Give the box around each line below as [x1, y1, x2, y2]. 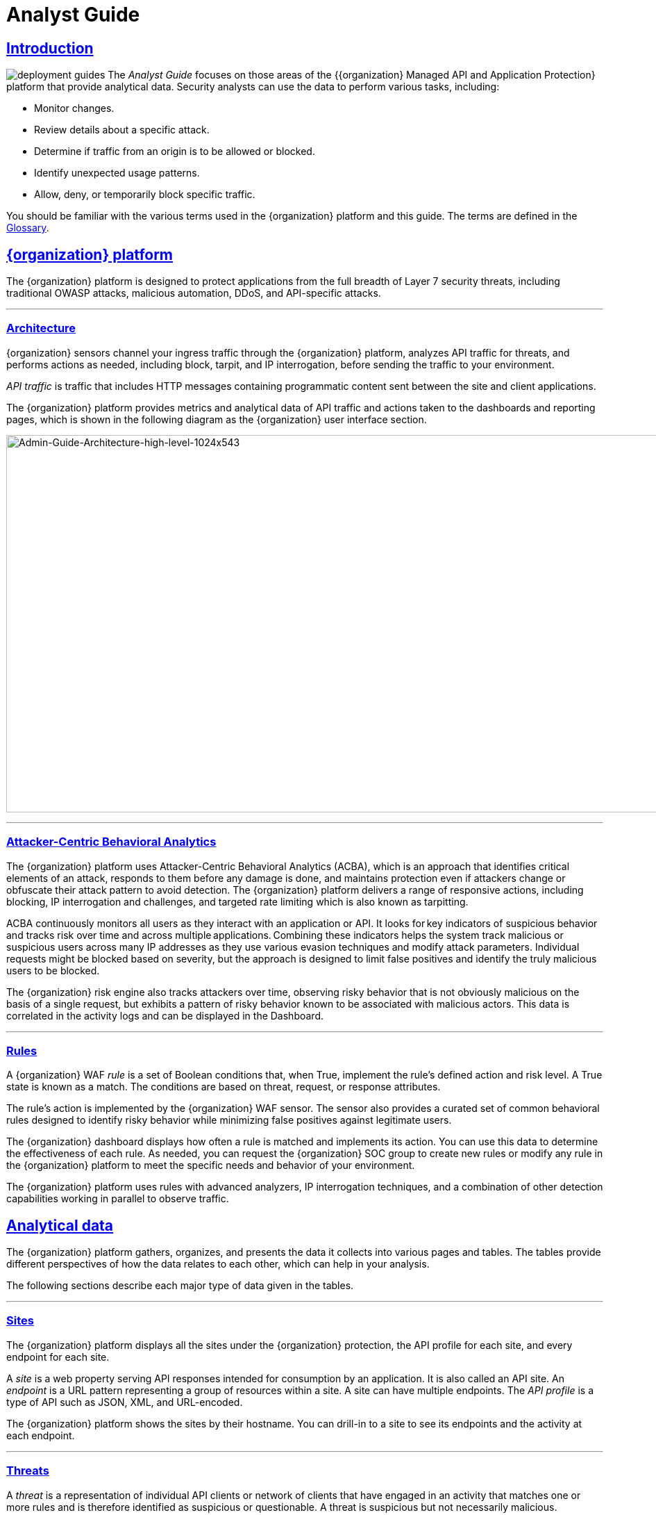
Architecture [6, 321, 76, 336]
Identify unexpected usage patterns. [34, 167, 200, 179]
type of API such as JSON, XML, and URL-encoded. [6, 1395, 243, 1408]
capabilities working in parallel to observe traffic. [6, 1193, 229, 1205]
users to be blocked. [6, 964, 100, 976]
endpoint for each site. [6, 1350, 110, 1363]
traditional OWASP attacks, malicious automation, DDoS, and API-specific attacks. [6, 287, 381, 300]
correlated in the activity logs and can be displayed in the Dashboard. [6, 1009, 324, 1022]
